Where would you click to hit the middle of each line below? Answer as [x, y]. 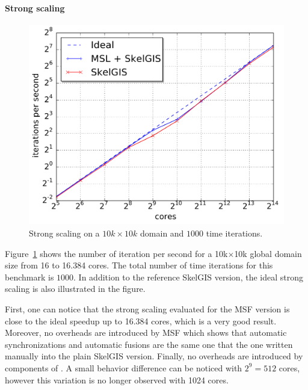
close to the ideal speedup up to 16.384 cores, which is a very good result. [141, 320]
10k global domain [268, 253]
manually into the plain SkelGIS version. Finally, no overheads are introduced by [154, 356]
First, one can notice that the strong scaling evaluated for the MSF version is [147, 309]
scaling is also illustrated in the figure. [75, 289]
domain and [162, 233]
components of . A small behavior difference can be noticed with [124, 367]
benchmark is [29, 277]
